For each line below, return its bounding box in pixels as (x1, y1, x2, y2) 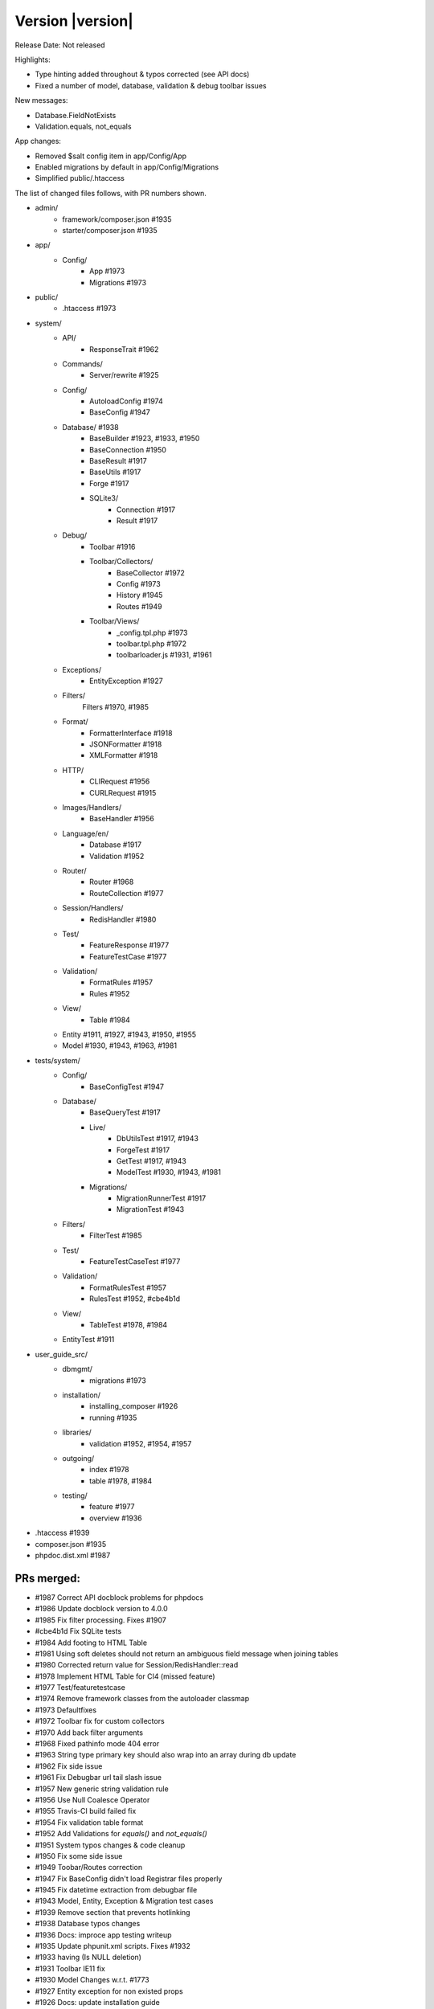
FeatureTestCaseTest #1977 (89, 1257, 181, 1266)
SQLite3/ (89, 493, 119, 503)
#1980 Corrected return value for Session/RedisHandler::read (35, 1660, 239, 1670)
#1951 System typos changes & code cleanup (35, 1840, 186, 1850)
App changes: (14, 137, 62, 146)
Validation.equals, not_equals (35, 121, 132, 131)
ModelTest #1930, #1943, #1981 (117, 1168, 221, 1177)
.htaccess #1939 (35, 1528, 90, 1538)
